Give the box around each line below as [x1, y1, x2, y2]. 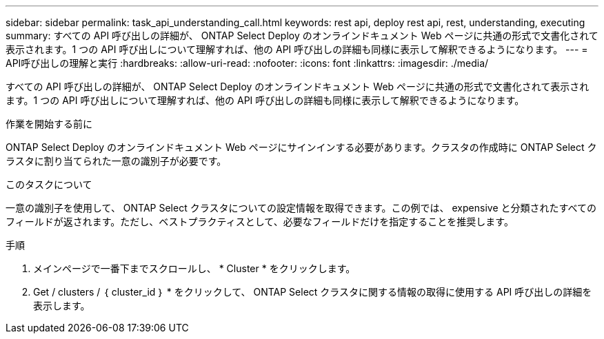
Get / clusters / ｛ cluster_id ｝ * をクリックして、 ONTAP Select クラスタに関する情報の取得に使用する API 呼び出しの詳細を [33, 286, 592, 298]
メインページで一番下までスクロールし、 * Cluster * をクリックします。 [33, 263, 356, 274]
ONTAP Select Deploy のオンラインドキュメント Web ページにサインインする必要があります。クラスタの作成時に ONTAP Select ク [6, 141, 597, 153]
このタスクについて [6, 178, 92, 190]
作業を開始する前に [6, 118, 92, 130]
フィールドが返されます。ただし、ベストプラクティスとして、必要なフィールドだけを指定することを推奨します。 [6, 216, 514, 227]
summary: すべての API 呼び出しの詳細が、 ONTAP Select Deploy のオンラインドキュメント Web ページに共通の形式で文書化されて [6, 30, 598, 41]
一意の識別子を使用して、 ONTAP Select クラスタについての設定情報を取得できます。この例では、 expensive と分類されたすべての [6, 202, 596, 214]
